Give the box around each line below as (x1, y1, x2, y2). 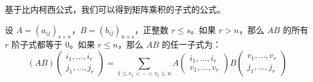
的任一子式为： (162, 38, 222, 51)
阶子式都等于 (11, 38, 62, 51)
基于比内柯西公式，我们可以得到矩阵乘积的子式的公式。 (5, 3, 225, 15)
